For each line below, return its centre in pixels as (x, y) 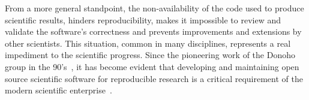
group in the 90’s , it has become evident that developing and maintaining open (152, 66)
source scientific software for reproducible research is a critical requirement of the (154, 78)
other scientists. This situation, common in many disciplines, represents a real (148, 43)
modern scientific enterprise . (58, 90)
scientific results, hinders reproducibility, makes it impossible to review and (143, 19)
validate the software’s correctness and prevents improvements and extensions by (153, 31)
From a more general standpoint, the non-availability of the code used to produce (154, 8)
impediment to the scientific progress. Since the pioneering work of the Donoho (150, 55)
